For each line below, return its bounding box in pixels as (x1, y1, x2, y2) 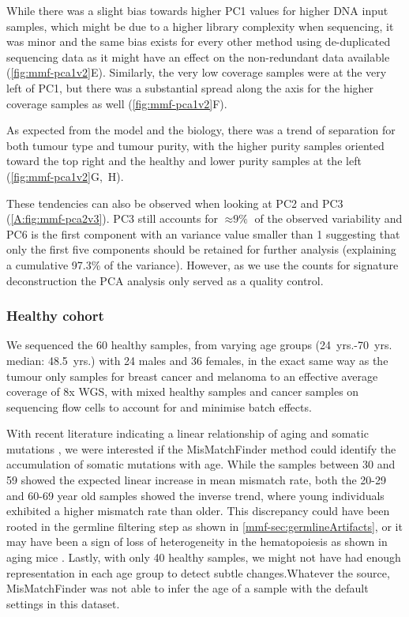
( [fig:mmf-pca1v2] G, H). (6, 167, 124, 184)
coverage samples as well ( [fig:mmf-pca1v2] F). (6, 95, 227, 111)
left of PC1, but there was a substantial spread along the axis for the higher (6, 79, 374, 96)
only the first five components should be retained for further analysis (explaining (6, 241, 396, 258)
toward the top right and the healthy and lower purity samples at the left (6, 152, 362, 169)
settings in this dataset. (6, 595, 120, 611)
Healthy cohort (6, 306, 104, 325)
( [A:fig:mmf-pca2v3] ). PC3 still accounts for (6, 210, 218, 227)
